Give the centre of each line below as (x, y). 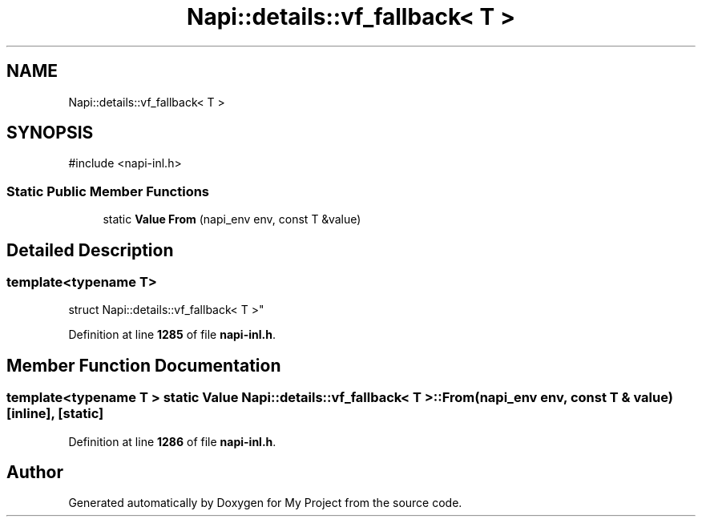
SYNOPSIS (50, 133)
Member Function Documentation (144, 365)
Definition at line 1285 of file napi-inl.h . (172, 335)
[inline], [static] (55, 414)
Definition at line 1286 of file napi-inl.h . (172, 441)
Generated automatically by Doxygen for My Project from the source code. (265, 503)
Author (35, 473)
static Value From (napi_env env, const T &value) (232, 219)
